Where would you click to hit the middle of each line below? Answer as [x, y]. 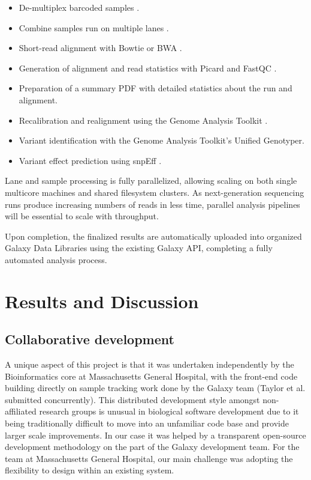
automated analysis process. [56, 259]
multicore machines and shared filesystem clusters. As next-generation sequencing [155, 192]
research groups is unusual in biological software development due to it [169, 411]
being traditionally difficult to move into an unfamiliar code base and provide [147, 423]
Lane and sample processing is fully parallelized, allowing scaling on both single [151, 181]
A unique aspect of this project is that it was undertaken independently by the [150, 364]
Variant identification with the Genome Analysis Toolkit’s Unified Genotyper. [161, 140]
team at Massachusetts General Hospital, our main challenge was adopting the [149, 458]
